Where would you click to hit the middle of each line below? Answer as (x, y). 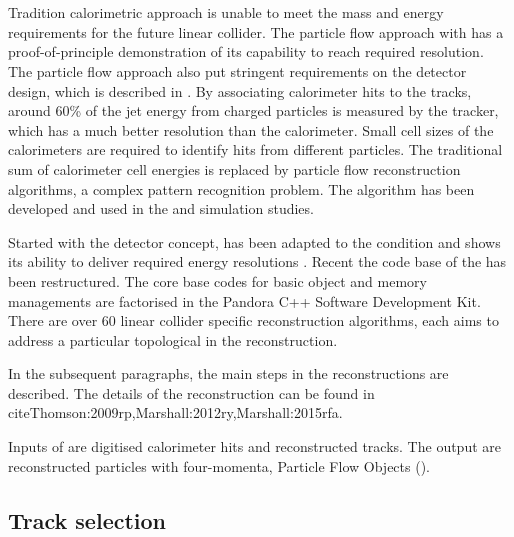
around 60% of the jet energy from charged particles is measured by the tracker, (253, 110)
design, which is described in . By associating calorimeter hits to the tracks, (240, 90)
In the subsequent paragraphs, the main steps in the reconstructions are (228, 373)
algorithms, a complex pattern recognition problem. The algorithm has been (241, 188)
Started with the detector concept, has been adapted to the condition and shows (254, 241)
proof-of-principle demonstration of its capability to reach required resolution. (246, 51)
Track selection (87, 519)
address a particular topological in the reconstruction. (173, 339)
